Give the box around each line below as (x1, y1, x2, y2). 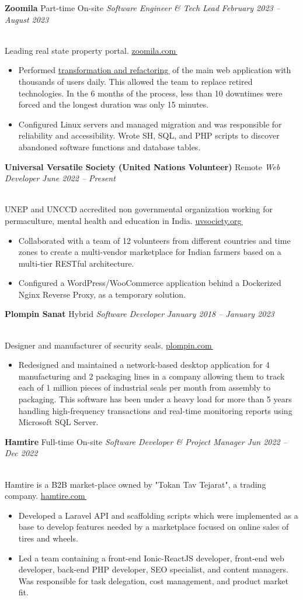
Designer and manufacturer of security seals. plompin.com (5, 339, 212, 351)
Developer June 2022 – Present (5, 172, 116, 184)
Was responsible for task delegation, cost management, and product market (18, 574, 288, 587)
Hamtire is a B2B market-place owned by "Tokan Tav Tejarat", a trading (5, 478, 266, 490)
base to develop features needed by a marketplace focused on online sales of (18, 520, 289, 533)
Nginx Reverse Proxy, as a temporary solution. (18, 288, 186, 300)
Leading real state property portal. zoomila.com (5, 44, 176, 56)
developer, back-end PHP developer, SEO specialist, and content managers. (18, 563, 288, 575)
